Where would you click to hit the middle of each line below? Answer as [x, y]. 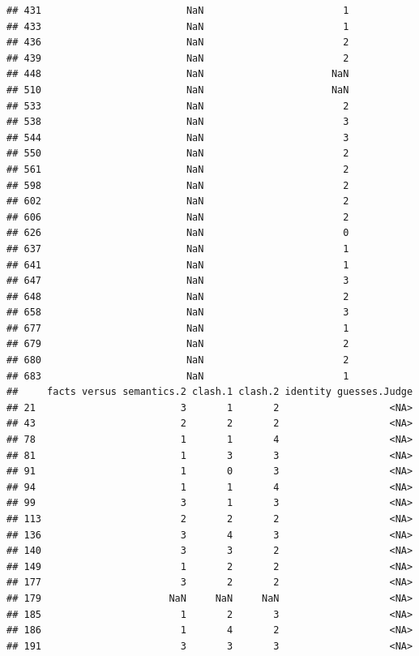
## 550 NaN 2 [178, 154]
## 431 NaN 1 [178, 11]
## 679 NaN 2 [178, 344]
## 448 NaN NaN [178, 74]
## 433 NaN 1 [178, 26]
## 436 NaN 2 [178, 43]
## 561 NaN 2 [178, 169]
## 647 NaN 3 [178, 281]
